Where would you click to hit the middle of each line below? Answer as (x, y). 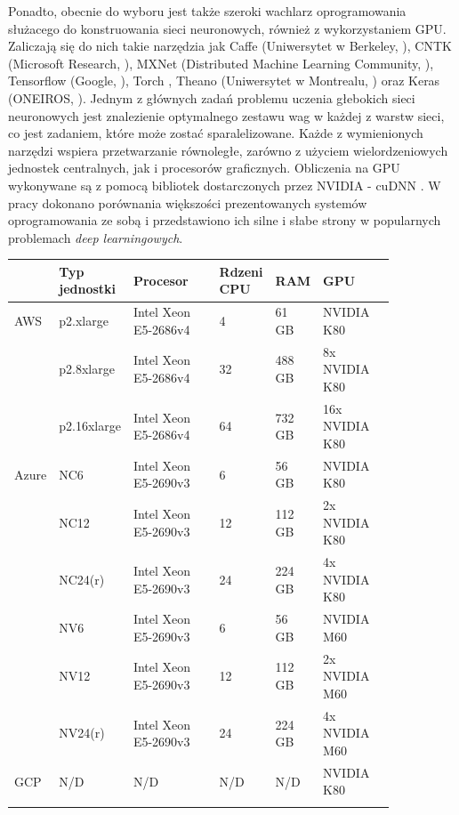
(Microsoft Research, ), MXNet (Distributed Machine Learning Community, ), (221, 63)
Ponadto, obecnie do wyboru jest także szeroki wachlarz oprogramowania (207, 11)
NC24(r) (82, 579)
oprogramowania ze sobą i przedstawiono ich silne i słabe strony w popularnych (225, 220)
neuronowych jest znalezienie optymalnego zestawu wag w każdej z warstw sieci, (226, 115)
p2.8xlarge (87, 369)
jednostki (88, 289)
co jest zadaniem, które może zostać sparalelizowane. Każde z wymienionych (216, 133)
